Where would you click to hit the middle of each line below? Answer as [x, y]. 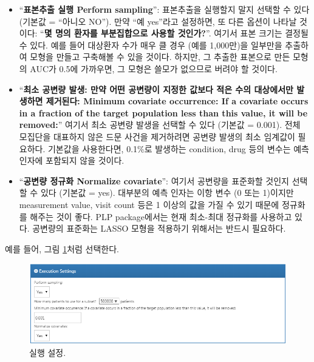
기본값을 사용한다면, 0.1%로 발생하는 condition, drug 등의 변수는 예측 [178, 148]
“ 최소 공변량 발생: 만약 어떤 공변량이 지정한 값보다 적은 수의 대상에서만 [156, 89]
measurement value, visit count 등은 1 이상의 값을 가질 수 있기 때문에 [149, 204]
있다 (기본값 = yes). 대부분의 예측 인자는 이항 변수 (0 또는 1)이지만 [167, 193]
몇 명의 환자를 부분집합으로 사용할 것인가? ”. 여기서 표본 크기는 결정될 [176, 33]
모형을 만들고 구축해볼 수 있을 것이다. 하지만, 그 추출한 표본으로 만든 [160, 57]
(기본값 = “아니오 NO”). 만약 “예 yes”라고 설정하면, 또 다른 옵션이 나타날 [158, 21]
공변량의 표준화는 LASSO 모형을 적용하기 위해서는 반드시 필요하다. [159, 228]
